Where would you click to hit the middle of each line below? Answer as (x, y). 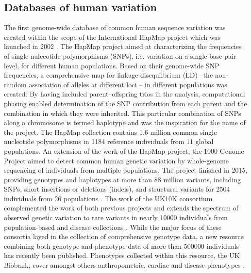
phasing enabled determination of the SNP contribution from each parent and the (125, 103)
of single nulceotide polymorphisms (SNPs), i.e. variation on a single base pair (120, 56)
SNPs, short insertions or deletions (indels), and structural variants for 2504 (117, 189)
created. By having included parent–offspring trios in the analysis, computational (125, 94)
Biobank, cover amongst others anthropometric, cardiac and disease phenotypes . (125, 265)
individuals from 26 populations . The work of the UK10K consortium (108, 198)
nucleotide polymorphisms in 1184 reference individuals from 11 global (109, 141)
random (15, 84)
